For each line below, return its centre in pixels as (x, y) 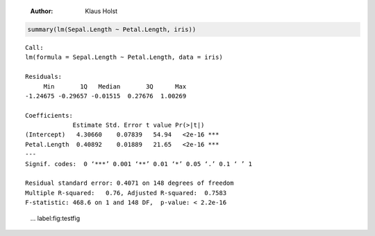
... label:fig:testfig (55, 218)
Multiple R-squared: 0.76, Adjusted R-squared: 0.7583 (126, 193)
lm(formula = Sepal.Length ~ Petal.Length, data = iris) (124, 57)
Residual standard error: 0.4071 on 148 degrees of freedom (130, 183)
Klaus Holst (101, 11)
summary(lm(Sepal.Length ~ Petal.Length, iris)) (112, 29)
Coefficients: (49, 115)
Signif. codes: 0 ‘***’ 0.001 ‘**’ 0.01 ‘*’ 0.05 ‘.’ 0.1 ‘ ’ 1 (139, 164)
